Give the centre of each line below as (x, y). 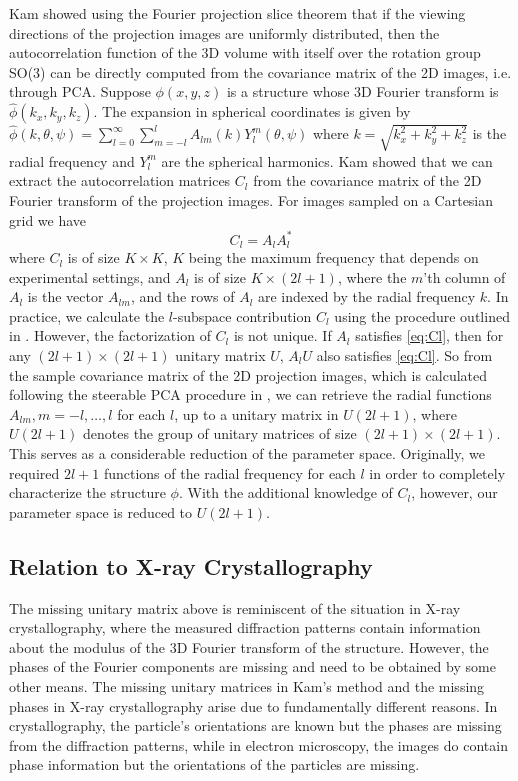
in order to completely (437, 472)
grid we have (48, 219)
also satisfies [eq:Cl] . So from (404, 355)
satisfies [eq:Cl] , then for (429, 335)
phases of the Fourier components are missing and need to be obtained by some (252, 666)
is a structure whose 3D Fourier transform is (362, 91)
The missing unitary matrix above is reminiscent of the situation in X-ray (235, 607)
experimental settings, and (90, 276)
